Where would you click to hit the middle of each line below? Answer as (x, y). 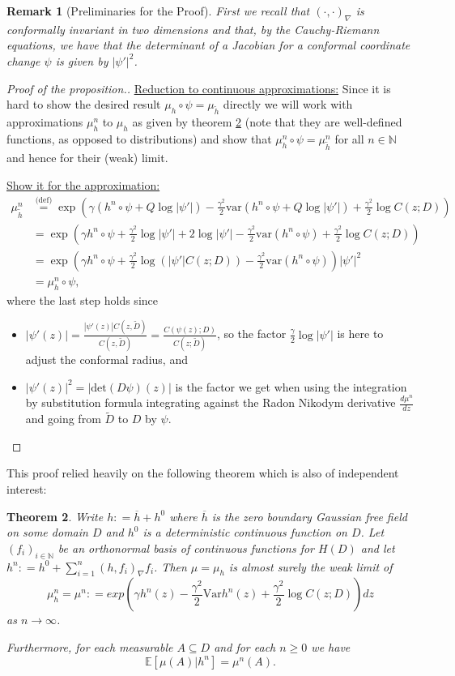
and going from (63, 419)
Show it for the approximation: (83, 185)
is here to (360, 334)
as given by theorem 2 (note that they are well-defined (267, 121)
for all (349, 138)
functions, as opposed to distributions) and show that (139, 138)
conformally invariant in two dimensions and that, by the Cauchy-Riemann (193, 29)
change (23, 60)
